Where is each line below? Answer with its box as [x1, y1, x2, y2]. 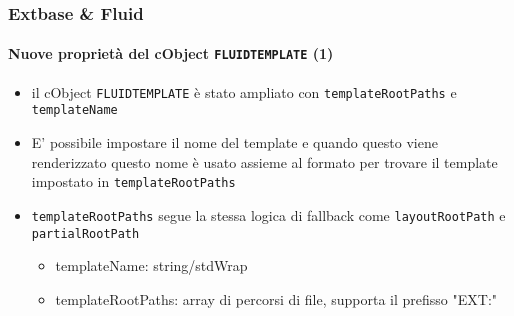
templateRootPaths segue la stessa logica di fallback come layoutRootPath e [31, 204, 506, 225]
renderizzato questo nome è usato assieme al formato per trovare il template [31, 151, 498, 172]
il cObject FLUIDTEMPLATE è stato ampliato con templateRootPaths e [31, 81, 457, 102]
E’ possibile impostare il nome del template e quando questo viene [31, 132, 438, 153]
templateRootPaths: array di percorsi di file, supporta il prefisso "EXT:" [55, 288, 498, 309]
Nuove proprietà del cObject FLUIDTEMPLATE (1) [8, 43, 334, 64]
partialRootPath [31, 226, 140, 241]
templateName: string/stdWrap [55, 255, 248, 276]
